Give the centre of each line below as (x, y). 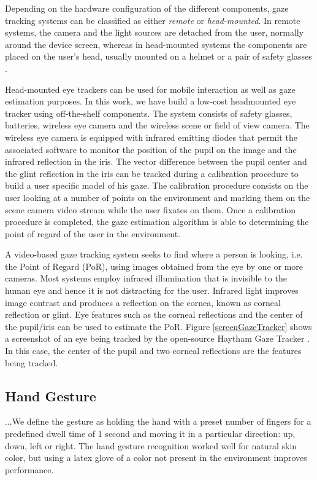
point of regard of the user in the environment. (93, 233)
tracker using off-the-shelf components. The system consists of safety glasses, (149, 113)
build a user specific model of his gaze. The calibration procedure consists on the (157, 185)
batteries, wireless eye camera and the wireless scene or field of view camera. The (157, 125)
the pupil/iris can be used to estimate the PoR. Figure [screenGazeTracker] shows (158, 326)
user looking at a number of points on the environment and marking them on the (158, 197)
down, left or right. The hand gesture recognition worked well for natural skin (151, 445)
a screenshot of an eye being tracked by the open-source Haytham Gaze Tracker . (158, 338)
